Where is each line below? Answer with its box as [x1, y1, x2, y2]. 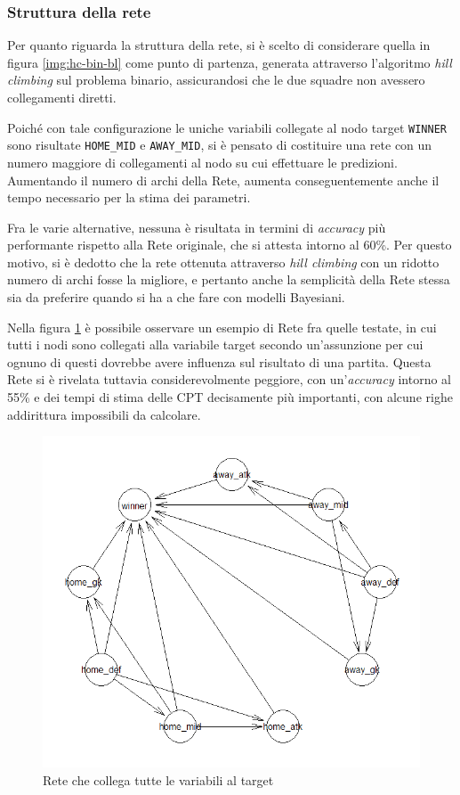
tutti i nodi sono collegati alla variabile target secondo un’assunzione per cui [7, 335, 424, 354]
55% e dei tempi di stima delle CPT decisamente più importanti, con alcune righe [7, 388, 453, 406]
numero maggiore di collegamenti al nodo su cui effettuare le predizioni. [7, 152, 398, 171]
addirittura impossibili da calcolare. [7, 405, 201, 423]
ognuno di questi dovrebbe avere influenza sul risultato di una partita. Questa [7, 352, 432, 371]
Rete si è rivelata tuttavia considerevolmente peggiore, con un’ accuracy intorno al [7, 370, 451, 389]
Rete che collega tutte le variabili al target [43, 771, 274, 790]
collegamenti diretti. [7, 88, 117, 106]
